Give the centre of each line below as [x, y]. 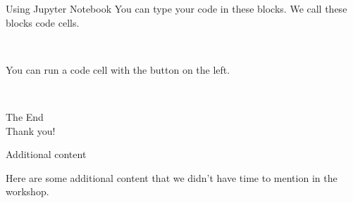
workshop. [27, 191]
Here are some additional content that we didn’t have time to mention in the [172, 177]
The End [25, 116]
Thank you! [31, 130]
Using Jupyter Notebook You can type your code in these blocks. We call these [176, 8]
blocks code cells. [43, 22]
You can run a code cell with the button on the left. [118, 69]
